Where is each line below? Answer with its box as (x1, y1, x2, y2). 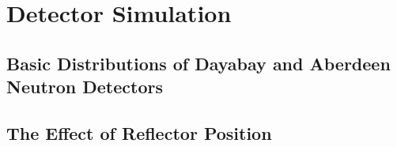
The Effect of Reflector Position (6, 120, 272, 145)
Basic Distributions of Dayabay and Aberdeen (6, 51, 391, 75)
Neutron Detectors (6, 74, 163, 99)
